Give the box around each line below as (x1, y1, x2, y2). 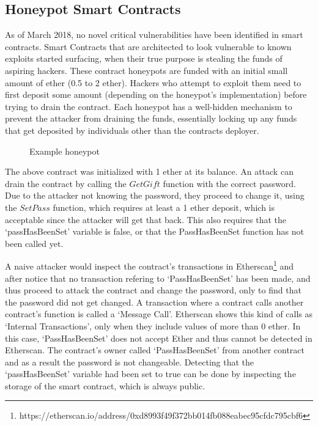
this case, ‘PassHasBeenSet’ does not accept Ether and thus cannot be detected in (5, 331, 312, 344)
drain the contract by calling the (5, 177, 127, 189)
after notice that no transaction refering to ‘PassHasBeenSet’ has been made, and (5, 271, 311, 284)
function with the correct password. (163, 177, 296, 189)
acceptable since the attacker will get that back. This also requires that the (5, 213, 287, 226)
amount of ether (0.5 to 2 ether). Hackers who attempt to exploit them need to (5, 76, 301, 89)
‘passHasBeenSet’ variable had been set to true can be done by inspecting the (5, 367, 296, 380)
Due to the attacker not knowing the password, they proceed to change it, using (5, 189, 305, 202)
